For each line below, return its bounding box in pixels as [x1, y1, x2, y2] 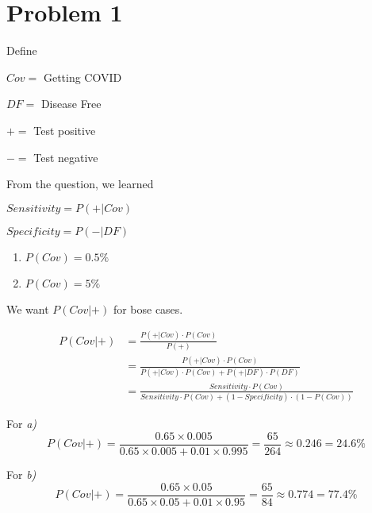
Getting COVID [43, 68, 122, 85]
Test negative [33, 148, 98, 165]
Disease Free [40, 95, 102, 112]
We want [6, 300, 49, 317]
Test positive [33, 121, 96, 138]
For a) [6, 415, 37, 432]
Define [6, 42, 37, 59]
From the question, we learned [6, 175, 154, 192]
